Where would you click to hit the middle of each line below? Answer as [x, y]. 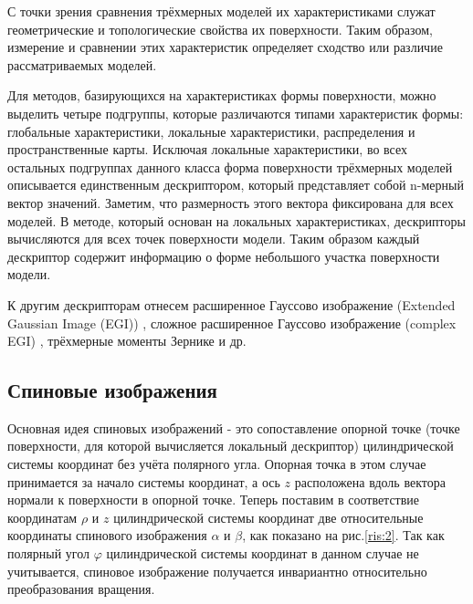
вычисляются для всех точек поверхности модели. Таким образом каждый [214, 239]
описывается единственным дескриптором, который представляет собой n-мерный [236, 185]
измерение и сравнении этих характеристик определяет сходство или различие [225, 47]
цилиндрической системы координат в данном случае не [263, 553]
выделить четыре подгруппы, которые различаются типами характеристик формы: [236, 113]
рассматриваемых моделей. [82, 64]
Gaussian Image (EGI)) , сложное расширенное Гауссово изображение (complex [232, 323]
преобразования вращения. [81, 589]
